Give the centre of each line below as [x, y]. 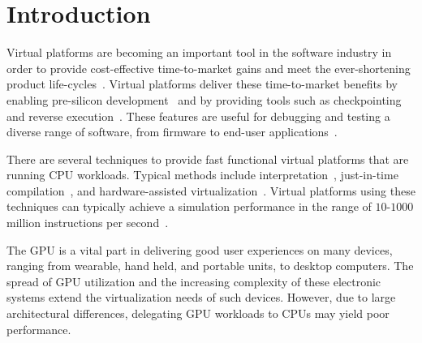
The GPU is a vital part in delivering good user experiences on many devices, [200, 249]
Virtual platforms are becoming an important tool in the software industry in [199, 52]
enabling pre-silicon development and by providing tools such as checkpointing [204, 99]
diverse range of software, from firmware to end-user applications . [172, 132]
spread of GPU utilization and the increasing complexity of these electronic [194, 281]
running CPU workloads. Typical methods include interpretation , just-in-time [202, 175]
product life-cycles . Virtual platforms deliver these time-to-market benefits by [202, 84]
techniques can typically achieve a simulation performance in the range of [189, 206]
